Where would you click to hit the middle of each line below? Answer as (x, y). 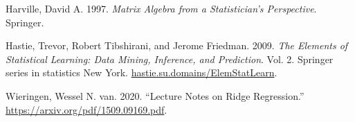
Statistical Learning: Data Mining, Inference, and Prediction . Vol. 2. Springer (170, 59)
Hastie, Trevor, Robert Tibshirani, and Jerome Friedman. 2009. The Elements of (177, 45)
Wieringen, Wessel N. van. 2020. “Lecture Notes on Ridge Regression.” (155, 95)
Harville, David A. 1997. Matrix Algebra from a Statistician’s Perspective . (161, 8)
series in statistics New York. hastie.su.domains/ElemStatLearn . (142, 72)
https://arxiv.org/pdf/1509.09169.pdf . (87, 109)
